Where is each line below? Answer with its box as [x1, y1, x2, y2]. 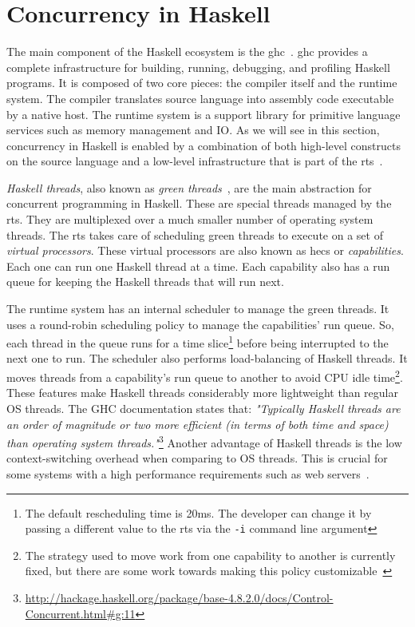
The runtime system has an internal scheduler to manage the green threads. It [6, 300, 389, 317]
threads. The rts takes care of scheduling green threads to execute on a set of [6, 226, 383, 243]
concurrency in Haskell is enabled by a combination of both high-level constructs [6, 137, 401, 153]
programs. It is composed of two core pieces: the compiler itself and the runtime [6, 74, 397, 91]
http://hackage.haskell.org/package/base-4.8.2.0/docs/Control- [25, 589, 334, 605]
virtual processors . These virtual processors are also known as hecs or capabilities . [6, 242, 404, 259]
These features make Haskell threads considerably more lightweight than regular [6, 384, 398, 401]
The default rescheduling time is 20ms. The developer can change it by [25, 504, 372, 521]
